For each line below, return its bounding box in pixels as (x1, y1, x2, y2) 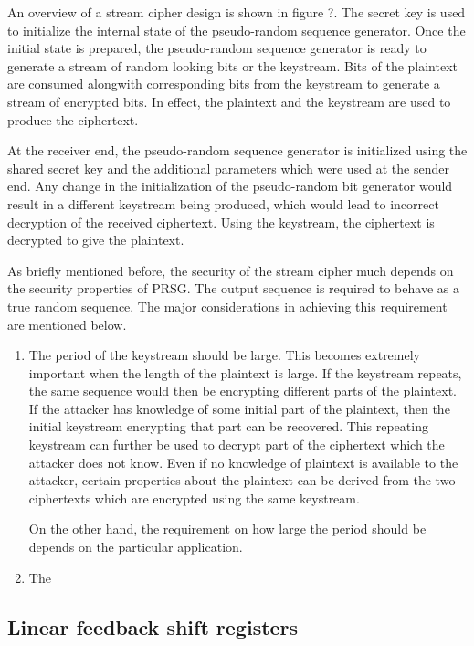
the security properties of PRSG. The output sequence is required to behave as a (7, 279, 459, 298)
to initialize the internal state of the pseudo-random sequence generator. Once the (7, 20, 466, 39)
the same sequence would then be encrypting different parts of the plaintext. (28, 381, 457, 400)
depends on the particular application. (28, 537, 243, 556)
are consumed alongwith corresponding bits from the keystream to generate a (7, 74, 440, 93)
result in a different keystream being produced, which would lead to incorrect (7, 194, 439, 213)
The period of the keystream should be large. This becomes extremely (28, 345, 420, 365)
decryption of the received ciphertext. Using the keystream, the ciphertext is (7, 212, 435, 231)
